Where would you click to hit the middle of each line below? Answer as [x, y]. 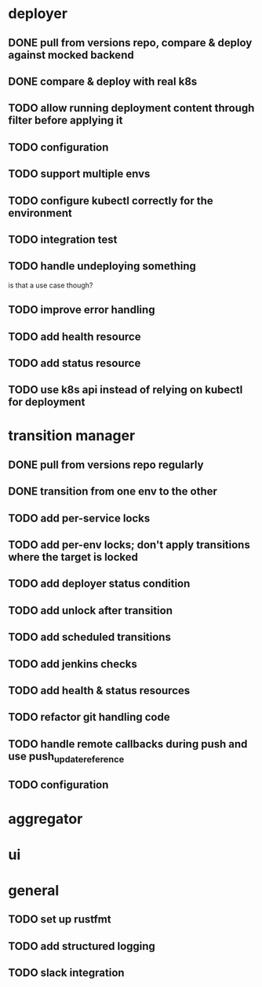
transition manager [72, 436]
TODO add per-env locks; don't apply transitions [129, 545]
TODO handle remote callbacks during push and [128, 744]
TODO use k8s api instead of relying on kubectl [126, 390]
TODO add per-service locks [79, 518]
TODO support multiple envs [79, 174]
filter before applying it [65, 121]
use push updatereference [66, 757]
